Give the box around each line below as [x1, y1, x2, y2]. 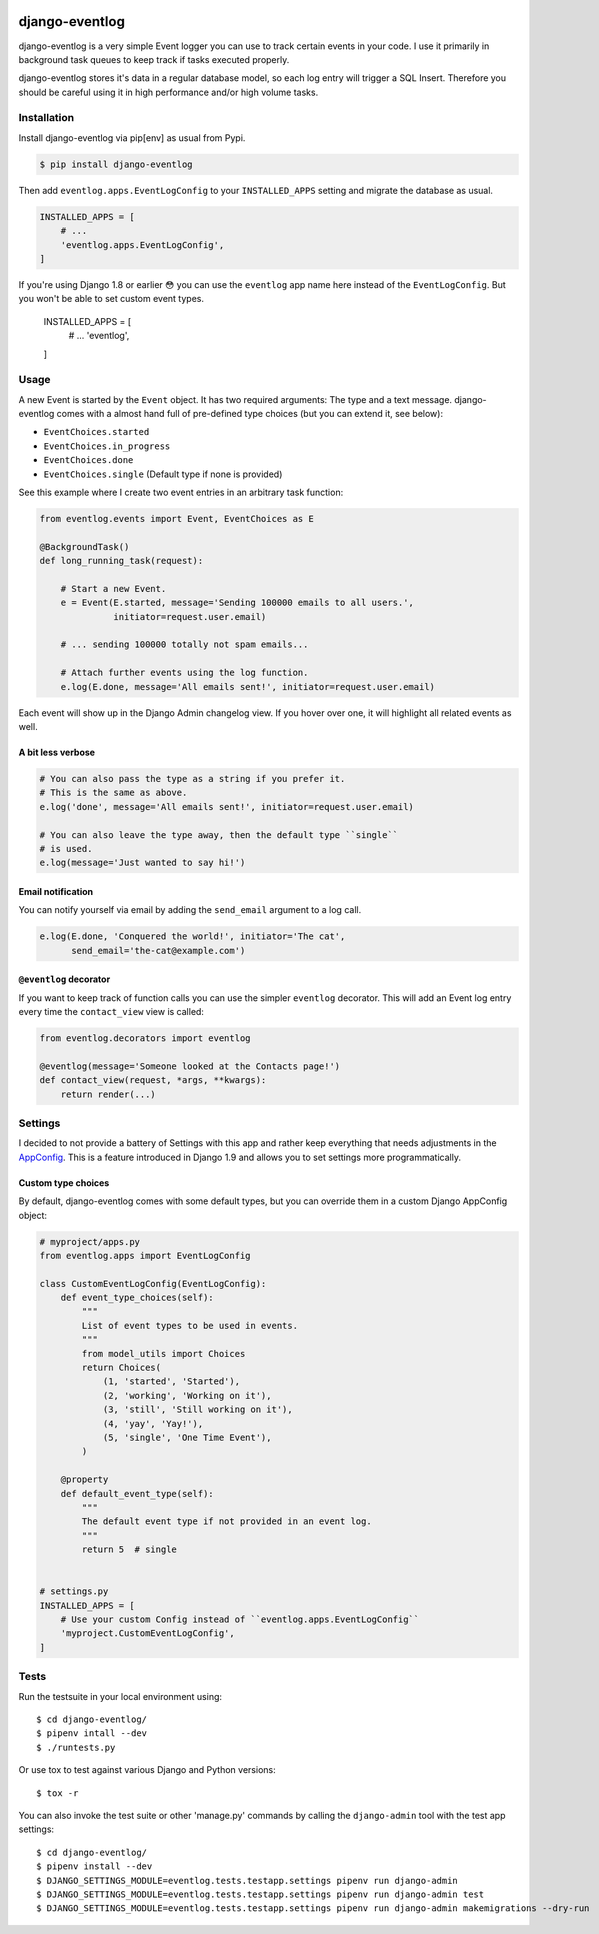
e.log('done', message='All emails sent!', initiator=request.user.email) [39, 801, 415, 812]
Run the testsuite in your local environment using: [18, 1690, 223, 1702]
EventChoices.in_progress [43, 440, 171, 452]
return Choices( [81, 1362, 162, 1374]
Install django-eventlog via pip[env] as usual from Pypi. [18, 131, 246, 144]
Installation [18, 111, 75, 125]
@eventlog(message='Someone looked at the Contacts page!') [39, 1060, 341, 1072]
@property [60, 1474, 109, 1485]
